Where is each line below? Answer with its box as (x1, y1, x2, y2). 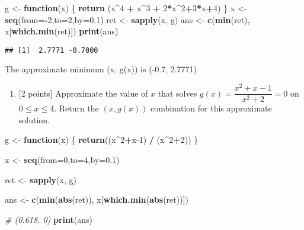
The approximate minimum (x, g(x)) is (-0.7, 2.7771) (5, 63, 197, 75)
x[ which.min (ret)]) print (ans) (5, 25, 119, 37)
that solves (158, 87, 197, 99)
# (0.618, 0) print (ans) (5, 213, 92, 225)
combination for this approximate (151, 102, 272, 114)
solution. (18, 113, 50, 126)
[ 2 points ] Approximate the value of (18, 87, 148, 99)
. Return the (54, 102, 99, 114)
